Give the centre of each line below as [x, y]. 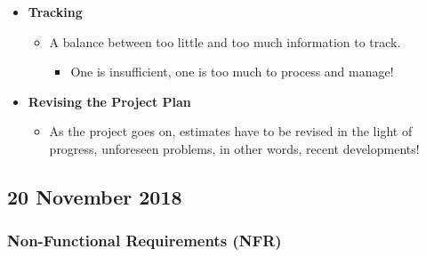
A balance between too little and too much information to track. [225, 41]
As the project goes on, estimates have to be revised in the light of [231, 131]
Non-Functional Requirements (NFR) [145, 241]
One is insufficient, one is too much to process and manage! [232, 72]
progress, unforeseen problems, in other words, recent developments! [234, 148]
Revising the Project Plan [109, 101]
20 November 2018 [95, 196]
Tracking [55, 12]
